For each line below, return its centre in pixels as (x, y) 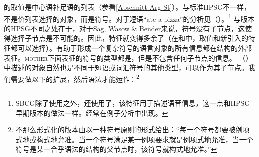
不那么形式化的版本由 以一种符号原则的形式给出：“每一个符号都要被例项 (132, 129)
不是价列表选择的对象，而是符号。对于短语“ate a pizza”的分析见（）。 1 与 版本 (129, 18)
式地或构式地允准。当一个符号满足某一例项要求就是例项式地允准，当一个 (134, 139)
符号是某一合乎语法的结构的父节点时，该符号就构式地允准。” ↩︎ (116, 149)
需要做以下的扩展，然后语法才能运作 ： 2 (75, 78)
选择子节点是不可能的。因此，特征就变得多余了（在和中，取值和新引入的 (129, 38)
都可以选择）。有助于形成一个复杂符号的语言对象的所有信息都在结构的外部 (131, 48)
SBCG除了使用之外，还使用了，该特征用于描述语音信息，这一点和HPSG (133, 103)
